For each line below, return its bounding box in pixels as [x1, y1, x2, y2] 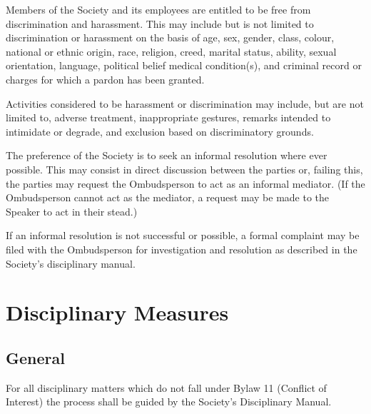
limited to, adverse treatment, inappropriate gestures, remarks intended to [6, 110, 331, 125]
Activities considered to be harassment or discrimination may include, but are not [6, 96, 364, 111]
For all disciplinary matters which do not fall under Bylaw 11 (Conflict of [6, 380, 327, 395]
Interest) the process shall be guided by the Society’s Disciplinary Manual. [6, 394, 332, 409]
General [6, 346, 65, 368]
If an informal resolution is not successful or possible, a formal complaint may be [6, 228, 360, 243]
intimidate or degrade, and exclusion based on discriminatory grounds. [6, 123, 314, 138]
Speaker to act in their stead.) [6, 203, 138, 218]
